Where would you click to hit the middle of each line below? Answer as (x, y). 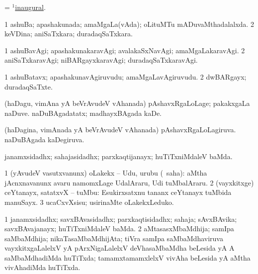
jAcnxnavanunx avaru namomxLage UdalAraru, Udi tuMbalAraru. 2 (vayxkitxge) (129, 182)
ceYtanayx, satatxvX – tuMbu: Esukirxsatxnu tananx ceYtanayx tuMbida (118, 192)
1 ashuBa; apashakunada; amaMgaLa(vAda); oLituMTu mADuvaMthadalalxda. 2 (129, 24)
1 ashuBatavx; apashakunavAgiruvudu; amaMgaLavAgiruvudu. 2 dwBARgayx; (126, 76)
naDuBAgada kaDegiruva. (44, 139)
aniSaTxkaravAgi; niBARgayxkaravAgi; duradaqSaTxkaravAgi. (101, 60)
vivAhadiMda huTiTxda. (43, 267)
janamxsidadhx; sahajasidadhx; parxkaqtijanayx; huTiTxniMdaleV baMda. (119, 156)
